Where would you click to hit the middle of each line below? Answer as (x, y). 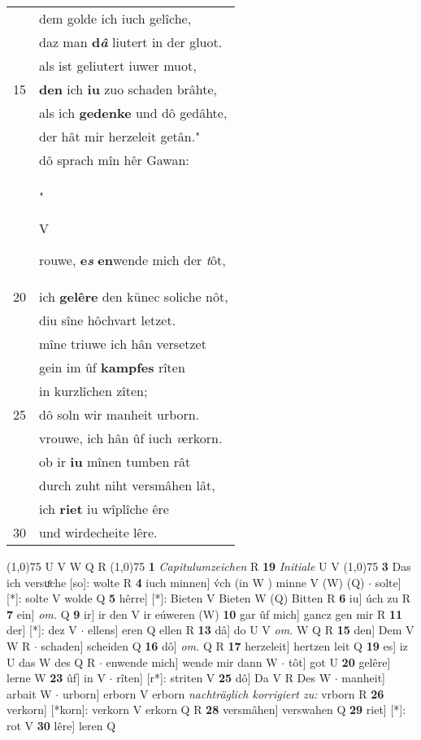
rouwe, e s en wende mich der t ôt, (132, 260)
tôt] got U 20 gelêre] (339, 662)
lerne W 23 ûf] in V (56, 678)
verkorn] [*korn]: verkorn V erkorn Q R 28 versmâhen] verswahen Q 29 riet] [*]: (206, 710)
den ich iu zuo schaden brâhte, (128, 89)
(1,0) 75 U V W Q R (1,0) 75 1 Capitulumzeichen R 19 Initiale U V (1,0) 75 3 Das (209, 566)
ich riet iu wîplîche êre (104, 509)
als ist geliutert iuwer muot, (118, 65)
